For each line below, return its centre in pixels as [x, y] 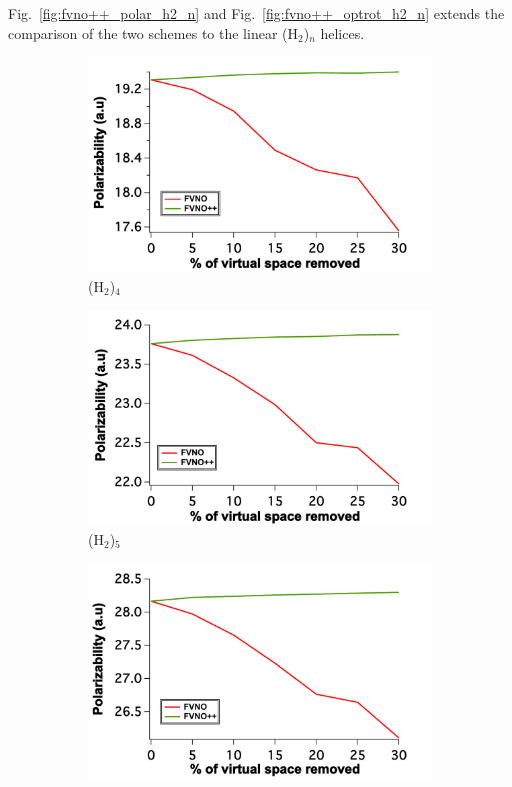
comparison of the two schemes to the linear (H [153, 32]
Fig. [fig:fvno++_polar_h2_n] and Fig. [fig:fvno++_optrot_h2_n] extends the [256, 13]
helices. [342, 32]
